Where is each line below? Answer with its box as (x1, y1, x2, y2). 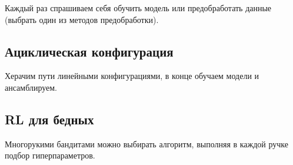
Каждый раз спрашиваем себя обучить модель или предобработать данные (5, 2, 272, 14)
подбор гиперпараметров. (5, 149, 95, 161)
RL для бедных (5, 110, 94, 128)
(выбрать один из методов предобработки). (5, 13, 159, 25)
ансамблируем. (5, 81, 58, 93)
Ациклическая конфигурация (5, 42, 174, 60)
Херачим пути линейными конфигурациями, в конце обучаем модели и (5, 70, 259, 82)
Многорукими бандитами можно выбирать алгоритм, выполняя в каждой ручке (5, 137, 289, 150)
